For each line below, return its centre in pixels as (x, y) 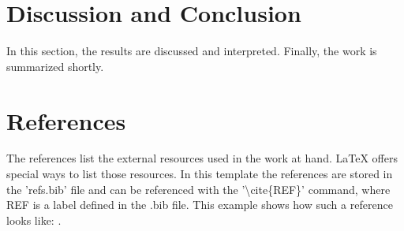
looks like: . (34, 220)
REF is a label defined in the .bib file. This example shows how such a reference (200, 205)
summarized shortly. (55, 66)
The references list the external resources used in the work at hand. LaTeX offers (202, 158)
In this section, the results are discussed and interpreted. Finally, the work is (192, 51)
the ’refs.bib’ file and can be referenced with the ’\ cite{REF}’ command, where (198, 189)
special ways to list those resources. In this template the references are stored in (200, 174)
